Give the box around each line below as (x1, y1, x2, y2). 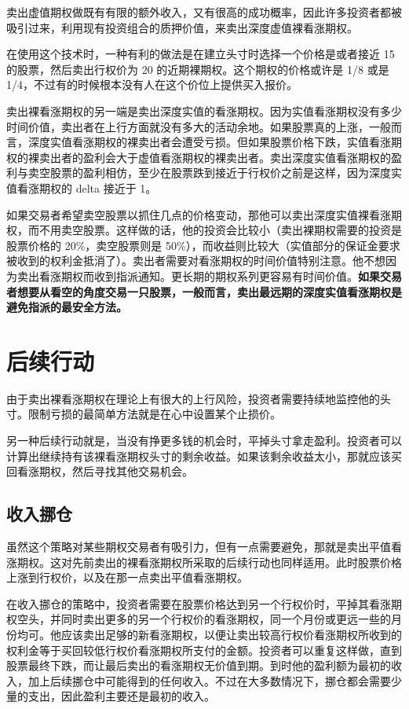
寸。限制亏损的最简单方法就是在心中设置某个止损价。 (6, 406, 281, 422)
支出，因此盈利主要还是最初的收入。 (27, 688, 215, 704)
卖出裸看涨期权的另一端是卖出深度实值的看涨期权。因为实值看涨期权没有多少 (6, 102, 402, 119)
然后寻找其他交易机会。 (71, 463, 193, 479)
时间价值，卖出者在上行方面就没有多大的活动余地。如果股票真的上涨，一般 (6, 118, 391, 134)
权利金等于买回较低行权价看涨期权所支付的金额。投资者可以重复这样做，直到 (6, 641, 402, 658)
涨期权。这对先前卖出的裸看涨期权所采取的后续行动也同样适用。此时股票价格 (6, 553, 402, 570)
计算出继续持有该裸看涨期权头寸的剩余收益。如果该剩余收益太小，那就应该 (6, 447, 391, 464)
